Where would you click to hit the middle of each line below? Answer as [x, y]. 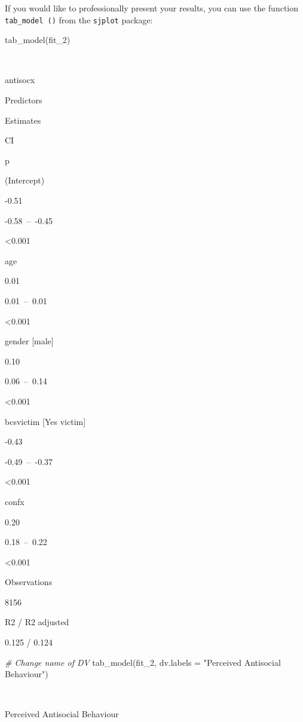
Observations [29, 582]
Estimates [23, 120]
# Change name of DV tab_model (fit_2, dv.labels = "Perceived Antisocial [143, 662]
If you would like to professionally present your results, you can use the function [152, 8]
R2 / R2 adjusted [37, 622]
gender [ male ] [29, 341]
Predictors [24, 100]
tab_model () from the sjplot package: [79, 19]
